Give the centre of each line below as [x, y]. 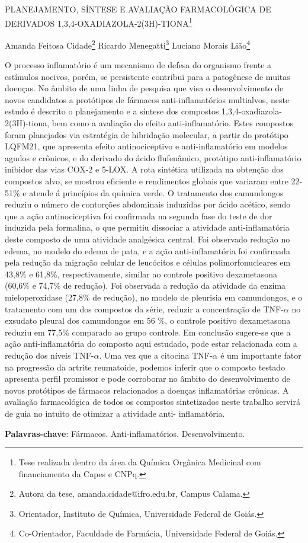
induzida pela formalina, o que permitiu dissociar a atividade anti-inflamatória [147, 227]
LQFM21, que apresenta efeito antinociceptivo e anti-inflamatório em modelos [146, 146]
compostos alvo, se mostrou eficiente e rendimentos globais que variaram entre [147, 181]
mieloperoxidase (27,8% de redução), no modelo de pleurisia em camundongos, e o [154, 297]
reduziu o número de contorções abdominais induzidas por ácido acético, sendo [148, 204]
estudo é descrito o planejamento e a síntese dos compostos [112, 111]
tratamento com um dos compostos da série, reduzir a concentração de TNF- [144, 309]
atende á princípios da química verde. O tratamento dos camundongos [156, 192]
